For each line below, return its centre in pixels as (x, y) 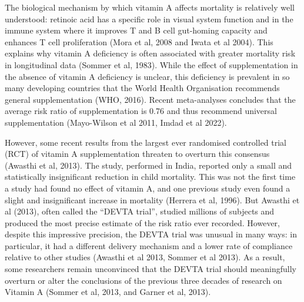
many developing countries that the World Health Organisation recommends (142, 88)
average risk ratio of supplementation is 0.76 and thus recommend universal (141, 111)
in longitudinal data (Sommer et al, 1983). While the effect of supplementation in (151, 64)
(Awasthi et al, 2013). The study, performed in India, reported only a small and (148, 165)
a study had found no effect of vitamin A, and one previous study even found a (148, 188)
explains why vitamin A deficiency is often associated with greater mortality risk (150, 53)
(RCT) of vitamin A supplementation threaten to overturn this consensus (137, 154)
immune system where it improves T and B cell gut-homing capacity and (136, 30)
